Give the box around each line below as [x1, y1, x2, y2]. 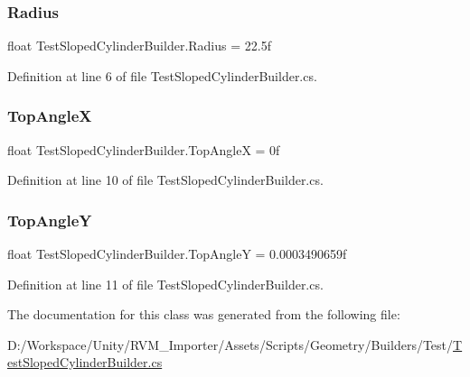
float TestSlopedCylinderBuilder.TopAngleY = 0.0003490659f [7, 244, 347, 263]
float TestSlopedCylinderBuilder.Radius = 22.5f [7, 36, 271, 55]
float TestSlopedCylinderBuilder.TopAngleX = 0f [7, 140, 280, 159]
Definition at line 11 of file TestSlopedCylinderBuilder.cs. [7, 274, 324, 293]
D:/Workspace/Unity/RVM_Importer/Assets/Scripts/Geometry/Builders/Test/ [7, 335, 454, 354]
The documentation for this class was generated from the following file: [7, 305, 400, 324]
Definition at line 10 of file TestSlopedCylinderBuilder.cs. [7, 170, 324, 189]
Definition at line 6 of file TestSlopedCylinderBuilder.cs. [7, 66, 317, 85]
